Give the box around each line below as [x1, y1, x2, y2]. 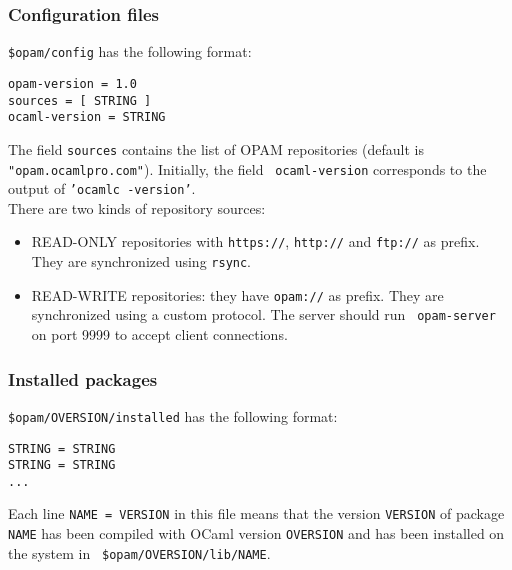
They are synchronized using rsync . [31, 251, 252, 272]
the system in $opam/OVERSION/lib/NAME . [8, 542, 271, 563]
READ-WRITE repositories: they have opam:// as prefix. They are [31, 284, 444, 305]
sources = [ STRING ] [8, 93, 152, 108]
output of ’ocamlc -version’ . [8, 178, 196, 199]
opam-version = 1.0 [8, 76, 137, 91]
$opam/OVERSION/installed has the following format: [8, 405, 338, 426]
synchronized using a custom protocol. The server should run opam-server [31, 304, 496, 325]
